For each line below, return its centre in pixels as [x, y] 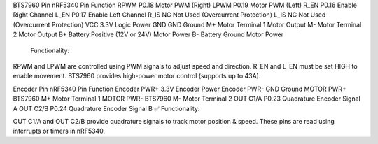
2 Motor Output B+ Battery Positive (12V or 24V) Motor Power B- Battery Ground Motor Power [148, 34]
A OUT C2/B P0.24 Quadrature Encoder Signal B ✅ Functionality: [106, 108]
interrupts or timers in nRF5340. [59, 131]
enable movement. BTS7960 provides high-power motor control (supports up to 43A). [137, 76]
